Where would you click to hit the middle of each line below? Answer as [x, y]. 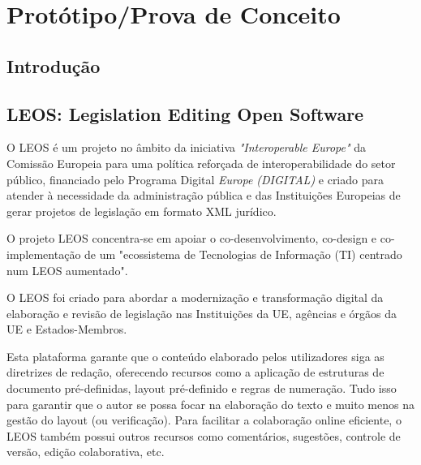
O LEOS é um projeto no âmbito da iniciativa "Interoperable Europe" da [187, 147]
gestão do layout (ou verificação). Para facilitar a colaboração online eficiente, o [204, 420]
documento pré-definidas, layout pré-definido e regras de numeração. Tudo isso [202, 388]
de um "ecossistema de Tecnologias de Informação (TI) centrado [243, 254]
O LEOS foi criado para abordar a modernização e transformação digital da [195, 297]
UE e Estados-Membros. [67, 329]
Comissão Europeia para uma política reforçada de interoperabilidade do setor [201, 163]
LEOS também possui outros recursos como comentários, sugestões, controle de [204, 435]
